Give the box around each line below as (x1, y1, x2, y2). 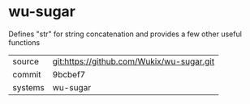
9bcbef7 (52, 69, 86, 80)
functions (8, 37, 41, 47)
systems (12, 81, 45, 93)
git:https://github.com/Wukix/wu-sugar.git (52, 56, 215, 67)
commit (12, 69, 41, 80)
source (12, 56, 39, 67)
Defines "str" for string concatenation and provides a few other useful (8, 29, 242, 39)
